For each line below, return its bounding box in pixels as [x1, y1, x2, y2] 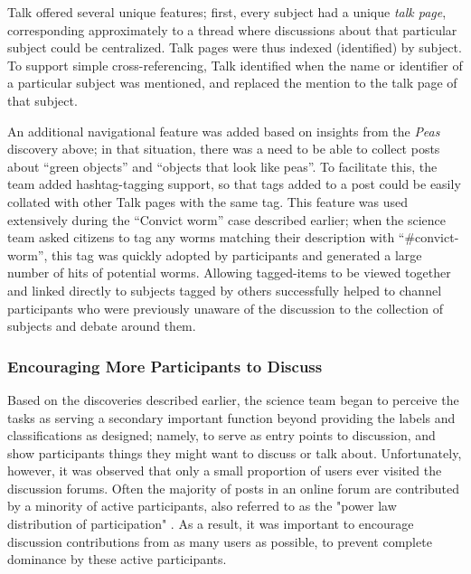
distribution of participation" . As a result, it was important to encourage [7, 514, 414, 533]
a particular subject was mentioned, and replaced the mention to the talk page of [7, 73, 457, 92]
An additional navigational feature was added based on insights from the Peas [7, 121, 440, 140]
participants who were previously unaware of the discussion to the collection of [7, 298, 443, 317]
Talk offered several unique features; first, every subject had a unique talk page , [7, 3, 447, 21]
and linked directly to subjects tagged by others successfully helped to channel [7, 280, 442, 299]
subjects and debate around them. [7, 316, 196, 335]
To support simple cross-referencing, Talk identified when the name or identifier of [7, 55, 463, 74]
